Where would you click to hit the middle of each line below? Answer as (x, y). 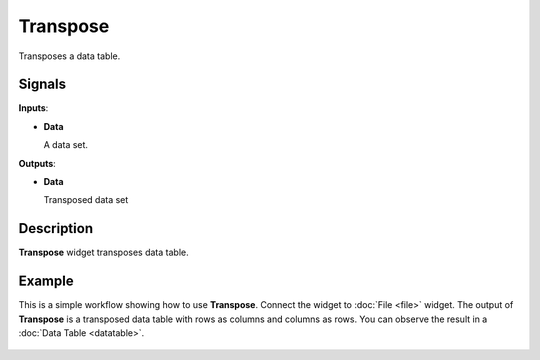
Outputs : (37, 163)
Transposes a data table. (69, 56)
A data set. (66, 145)
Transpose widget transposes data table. (103, 252)
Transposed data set (86, 200)
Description (56, 228)
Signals (42, 84)
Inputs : (33, 108)
